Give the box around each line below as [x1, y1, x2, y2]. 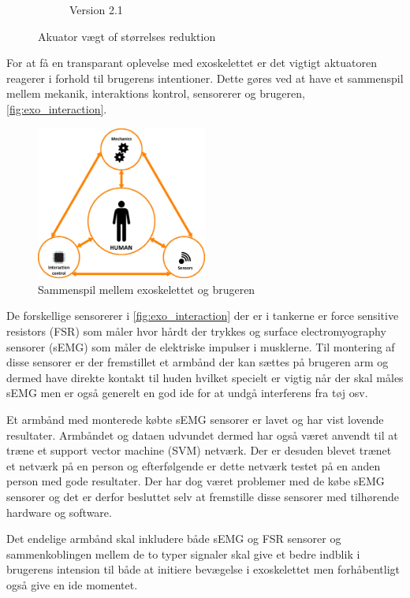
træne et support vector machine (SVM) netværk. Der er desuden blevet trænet [6, 442, 392, 459]
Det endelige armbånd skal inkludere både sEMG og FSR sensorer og [6, 530, 341, 547]
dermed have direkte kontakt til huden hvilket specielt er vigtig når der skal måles [6, 369, 404, 385]
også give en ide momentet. [6, 576, 138, 592]
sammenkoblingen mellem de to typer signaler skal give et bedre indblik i [6, 545, 360, 562]
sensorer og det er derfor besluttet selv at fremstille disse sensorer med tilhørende [6, 488, 399, 504]
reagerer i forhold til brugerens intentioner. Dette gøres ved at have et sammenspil [6, 69, 404, 86]
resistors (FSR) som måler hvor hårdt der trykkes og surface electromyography [6, 323, 386, 340]
